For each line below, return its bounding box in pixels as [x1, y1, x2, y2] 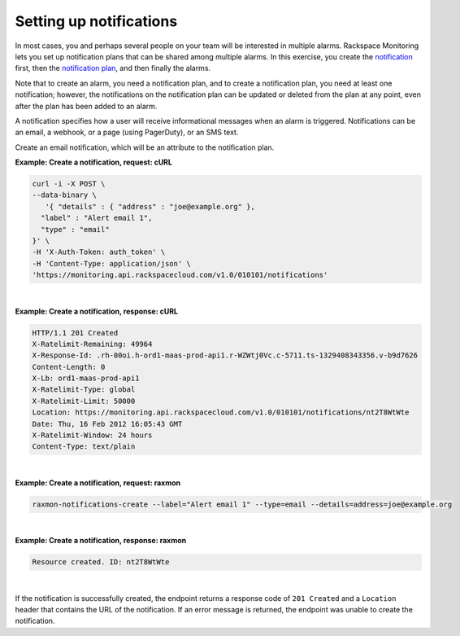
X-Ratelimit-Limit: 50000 [32, 396, 136, 406]
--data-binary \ [32, 191, 98, 200]
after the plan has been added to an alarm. [15, 101, 158, 111]
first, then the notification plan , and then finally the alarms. [15, 64, 211, 73]
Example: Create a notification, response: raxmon [15, 536, 187, 546]
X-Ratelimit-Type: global [32, 385, 136, 394]
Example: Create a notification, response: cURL [15, 306, 179, 316]
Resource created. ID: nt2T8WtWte [32, 558, 170, 567]
